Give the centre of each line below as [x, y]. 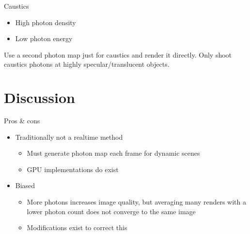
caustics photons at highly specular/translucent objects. [87, 64]
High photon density [46, 22]
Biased [25, 185]
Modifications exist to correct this [77, 227]
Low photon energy [44, 38]
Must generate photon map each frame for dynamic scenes [113, 153]
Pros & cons [22, 121]
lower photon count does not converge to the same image [111, 211]
